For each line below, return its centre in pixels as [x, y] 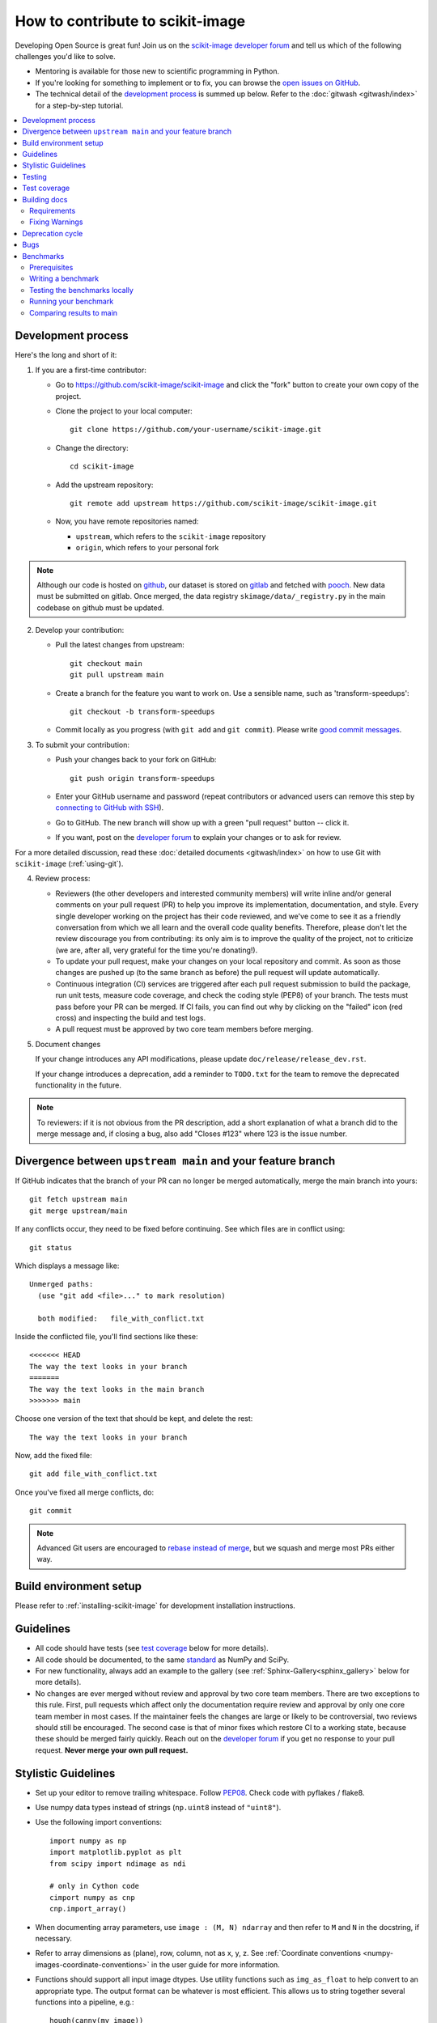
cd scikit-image [102, 467]
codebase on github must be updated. [101, 608]
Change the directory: [92, 447]
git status [51, 1247]
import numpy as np [88, 1841]
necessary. [54, 1938]
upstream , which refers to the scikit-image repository [171, 536]
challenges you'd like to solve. [66, 56]
